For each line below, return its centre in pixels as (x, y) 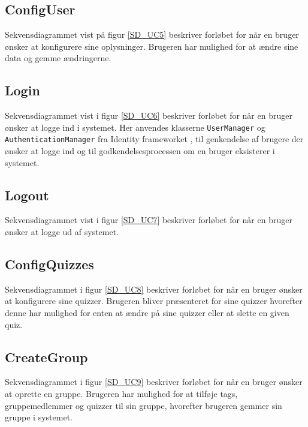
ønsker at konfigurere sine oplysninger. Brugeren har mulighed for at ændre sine (152, 46)
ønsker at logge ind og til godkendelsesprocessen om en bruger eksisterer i (140, 151)
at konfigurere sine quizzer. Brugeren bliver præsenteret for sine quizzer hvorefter (154, 301)
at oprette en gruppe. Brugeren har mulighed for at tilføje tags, (121, 394)
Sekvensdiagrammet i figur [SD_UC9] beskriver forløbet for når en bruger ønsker (154, 382)
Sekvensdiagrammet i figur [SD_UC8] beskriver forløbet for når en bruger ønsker (154, 289)
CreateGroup (46, 357)
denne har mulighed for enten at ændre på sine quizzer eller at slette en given (147, 313)
